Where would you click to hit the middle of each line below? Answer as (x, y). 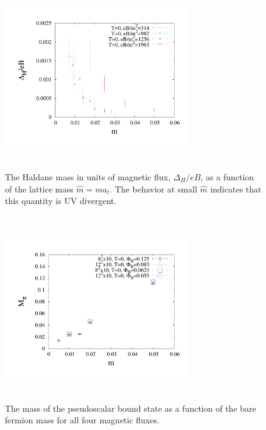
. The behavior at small (153, 189)
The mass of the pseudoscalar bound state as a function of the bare (131, 408)
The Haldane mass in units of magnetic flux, (88, 176)
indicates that (236, 189)
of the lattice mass (39, 189)
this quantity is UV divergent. (61, 201)
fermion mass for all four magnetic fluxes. (82, 420)
